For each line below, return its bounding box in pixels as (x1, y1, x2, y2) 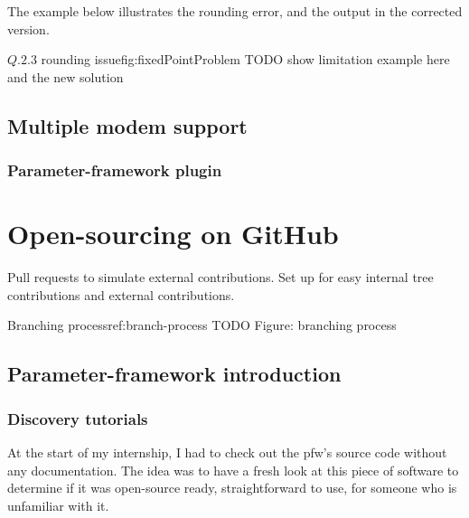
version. (7, 19, 50, 38)
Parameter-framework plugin (7, 159, 222, 182)
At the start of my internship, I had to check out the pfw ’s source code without (7, 442, 447, 461)
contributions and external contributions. (7, 285, 235, 304)
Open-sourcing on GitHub (7, 215, 339, 252)
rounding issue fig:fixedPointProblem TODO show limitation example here (41, 50, 450, 69)
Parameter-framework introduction (7, 360, 342, 388)
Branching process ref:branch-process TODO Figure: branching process (7, 316, 397, 334)
